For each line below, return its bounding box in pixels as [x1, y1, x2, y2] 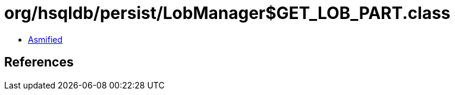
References [4, 55, 74, 70]
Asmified [28, 34, 63, 45]
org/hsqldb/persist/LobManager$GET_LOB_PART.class [4, 3, 451, 23]
